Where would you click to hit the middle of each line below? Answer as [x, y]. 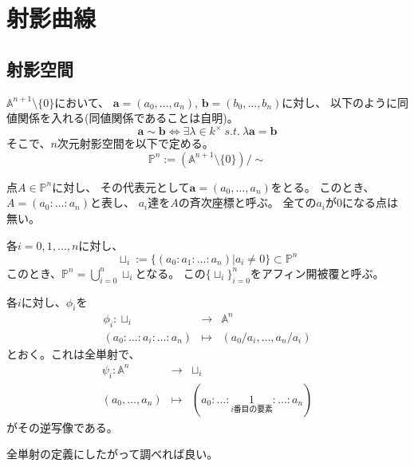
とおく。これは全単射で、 [73, 353]
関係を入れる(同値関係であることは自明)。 [128, 118]
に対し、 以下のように [339, 102]
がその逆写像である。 [62, 427]
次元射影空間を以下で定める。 [135, 143]
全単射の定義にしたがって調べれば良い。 [112, 454]
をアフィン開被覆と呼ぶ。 [317, 273]
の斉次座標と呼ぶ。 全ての [247, 202]
